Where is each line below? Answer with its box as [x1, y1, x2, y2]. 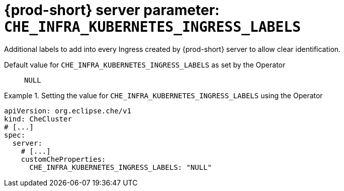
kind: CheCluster [4, 114, 72, 123]
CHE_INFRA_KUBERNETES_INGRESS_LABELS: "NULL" [29, 163, 212, 171]
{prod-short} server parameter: [4, 2, 220, 19]
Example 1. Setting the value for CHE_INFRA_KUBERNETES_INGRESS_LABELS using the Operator [4, 91, 323, 100]
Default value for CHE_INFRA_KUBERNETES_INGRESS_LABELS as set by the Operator [4, 60, 286, 69]
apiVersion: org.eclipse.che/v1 [4, 106, 131, 115]
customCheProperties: [21, 155, 106, 163]
